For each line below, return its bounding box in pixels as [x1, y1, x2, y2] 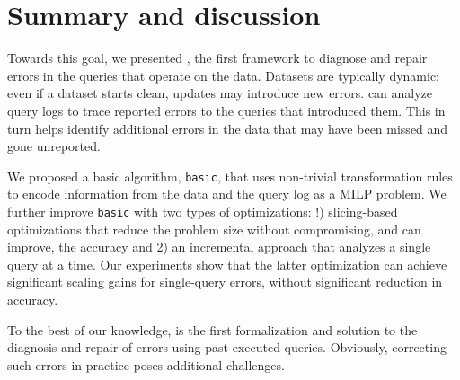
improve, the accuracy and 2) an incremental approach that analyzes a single [7, 237, 431, 256]
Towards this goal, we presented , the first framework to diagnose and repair [7, 49, 428, 67]
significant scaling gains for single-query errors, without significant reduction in [7, 272, 443, 291]
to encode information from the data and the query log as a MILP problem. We [7, 184, 447, 203]
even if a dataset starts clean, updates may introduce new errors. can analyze [7, 84, 433, 102]
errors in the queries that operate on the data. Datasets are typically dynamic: [7, 66, 440, 84]
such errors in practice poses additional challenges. [7, 355, 285, 374]
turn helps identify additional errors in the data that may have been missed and [7, 119, 448, 137]
